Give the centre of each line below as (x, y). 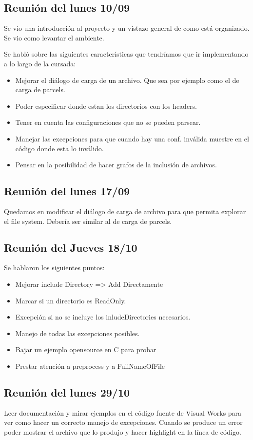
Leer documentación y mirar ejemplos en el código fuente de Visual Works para (123, 412)
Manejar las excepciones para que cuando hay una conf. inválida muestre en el (132, 138)
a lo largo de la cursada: (40, 63)
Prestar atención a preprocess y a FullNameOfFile (90, 366)
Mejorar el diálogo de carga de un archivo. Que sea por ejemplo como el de (127, 80)
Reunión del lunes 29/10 (67, 392)
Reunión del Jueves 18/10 (71, 247)
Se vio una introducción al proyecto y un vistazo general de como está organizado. (127, 28)
